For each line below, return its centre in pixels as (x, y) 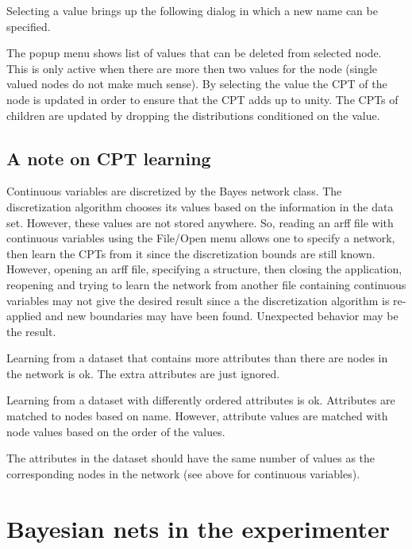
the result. (31, 331)
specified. (29, 26)
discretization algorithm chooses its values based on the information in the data (200, 206)
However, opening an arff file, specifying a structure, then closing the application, (204, 269)
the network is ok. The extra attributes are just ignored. (143, 373)
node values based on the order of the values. (116, 431)
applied (24, 316)
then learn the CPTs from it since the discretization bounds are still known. (191, 253)
